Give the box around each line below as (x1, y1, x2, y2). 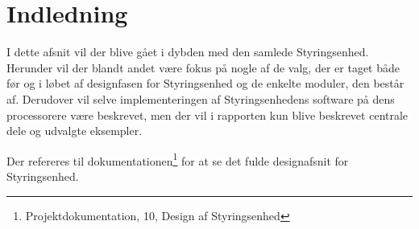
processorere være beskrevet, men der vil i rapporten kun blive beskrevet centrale (6, 106, 409, 123)
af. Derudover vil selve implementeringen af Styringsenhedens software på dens (6, 90, 395, 107)
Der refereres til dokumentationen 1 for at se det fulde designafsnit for (6, 149, 349, 169)
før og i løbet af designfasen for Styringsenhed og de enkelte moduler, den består (6, 75, 404, 92)
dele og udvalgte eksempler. (6, 122, 143, 139)
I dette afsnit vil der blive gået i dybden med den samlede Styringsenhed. (6, 43, 369, 60)
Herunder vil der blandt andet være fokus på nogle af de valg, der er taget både (6, 59, 400, 76)
